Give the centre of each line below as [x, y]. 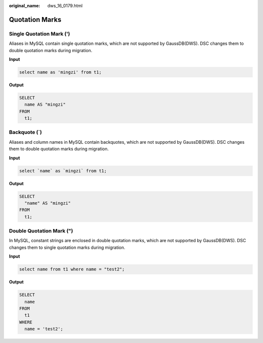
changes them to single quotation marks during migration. [67, 247]
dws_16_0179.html [65, 6]
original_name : [25, 6]
